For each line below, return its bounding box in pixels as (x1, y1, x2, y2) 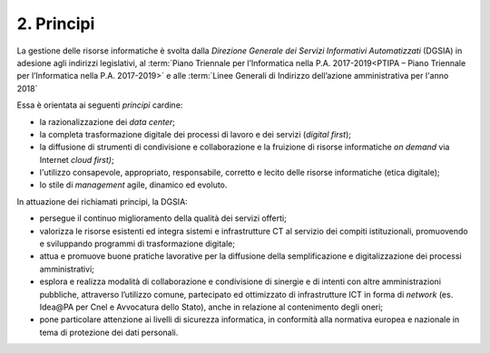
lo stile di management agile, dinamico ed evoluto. (39, 179, 228, 190)
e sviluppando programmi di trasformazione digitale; (39, 238, 236, 249)
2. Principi (16, 14, 95, 33)
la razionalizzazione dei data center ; (39, 116, 176, 127)
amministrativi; (39, 263, 94, 274)
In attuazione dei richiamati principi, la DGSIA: (16, 196, 188, 207)
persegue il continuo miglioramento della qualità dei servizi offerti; (39, 213, 288, 224)
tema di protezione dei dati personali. (39, 327, 179, 338)
